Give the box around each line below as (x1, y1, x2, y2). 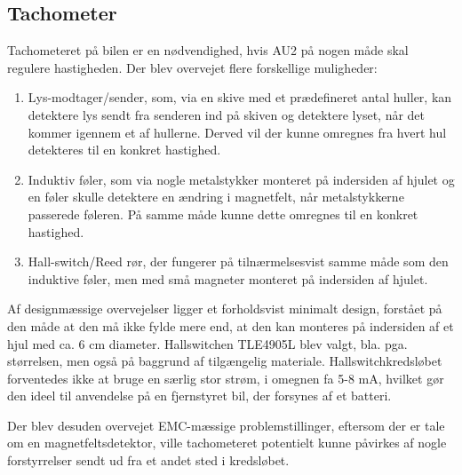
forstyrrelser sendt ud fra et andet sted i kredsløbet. (7, 451, 290, 470)
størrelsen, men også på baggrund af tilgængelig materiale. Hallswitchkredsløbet (7, 352, 442, 370)
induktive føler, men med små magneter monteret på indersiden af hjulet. (28, 269, 428, 288)
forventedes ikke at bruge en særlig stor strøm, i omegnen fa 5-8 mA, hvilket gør (7, 368, 444, 387)
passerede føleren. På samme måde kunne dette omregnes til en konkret (28, 204, 418, 223)
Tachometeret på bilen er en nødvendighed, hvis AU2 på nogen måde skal (7, 41, 409, 59)
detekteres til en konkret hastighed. (28, 140, 221, 159)
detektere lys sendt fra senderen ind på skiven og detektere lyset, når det (28, 105, 426, 123)
